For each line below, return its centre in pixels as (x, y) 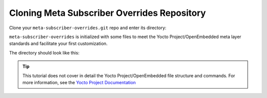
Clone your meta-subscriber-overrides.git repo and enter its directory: (88, 28)
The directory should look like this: (44, 52)
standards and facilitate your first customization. (58, 44)
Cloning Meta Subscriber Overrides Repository (108, 13)
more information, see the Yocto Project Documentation (79, 82)
